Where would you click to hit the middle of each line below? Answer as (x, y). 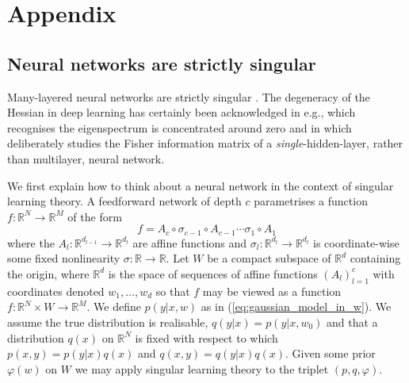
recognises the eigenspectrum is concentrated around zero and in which (180, 127)
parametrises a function (311, 201)
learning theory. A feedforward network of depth (124, 201)
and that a (352, 322)
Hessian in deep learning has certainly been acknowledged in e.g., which (182, 112)
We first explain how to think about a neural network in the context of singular (201, 185)
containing (375, 258)
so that (173, 291)
